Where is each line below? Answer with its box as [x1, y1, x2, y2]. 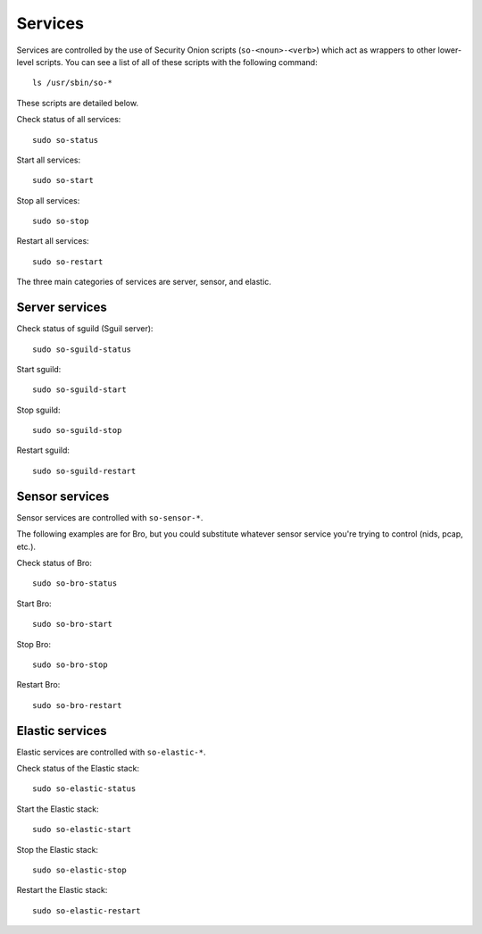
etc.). [16, 541, 36, 552]
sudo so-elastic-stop [32, 864, 127, 875]
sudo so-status [32, 135, 99, 145]
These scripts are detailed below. [16, 97, 138, 108]
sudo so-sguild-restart [32, 465, 137, 476]
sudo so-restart [32, 256, 104, 267]
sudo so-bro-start [32, 619, 113, 630]
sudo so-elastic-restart [32, 905, 141, 915]
